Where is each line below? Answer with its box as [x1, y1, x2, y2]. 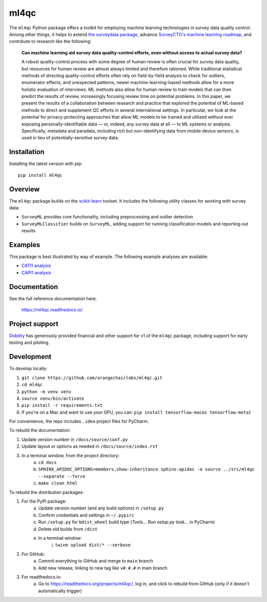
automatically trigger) [38, 588, 82, 594]
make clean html [38, 480, 78, 486]
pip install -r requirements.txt [21, 403, 103, 408]
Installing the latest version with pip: [9, 161, 83, 167]
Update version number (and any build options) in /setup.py [38, 505, 164, 511]
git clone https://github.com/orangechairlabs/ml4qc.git [21, 375, 163, 381]
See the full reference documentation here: [9, 296, 97, 301]
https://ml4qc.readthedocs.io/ [21, 307, 83, 313]
